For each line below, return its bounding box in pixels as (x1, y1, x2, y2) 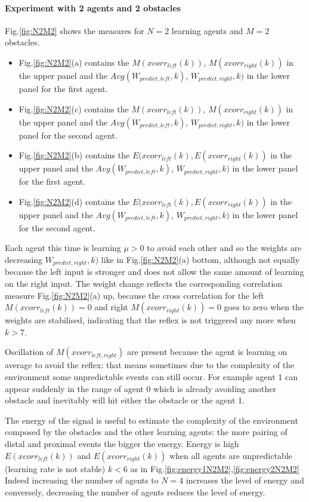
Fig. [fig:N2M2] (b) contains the (18, 149, 130, 161)
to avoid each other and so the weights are (147, 241, 302, 254)
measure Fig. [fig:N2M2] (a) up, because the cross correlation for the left (5, 289, 264, 301)
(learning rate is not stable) (5, 462, 106, 475)
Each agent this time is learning (5, 241, 121, 254)
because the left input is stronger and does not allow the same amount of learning (5, 265, 304, 278)
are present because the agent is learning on (127, 345, 288, 358)
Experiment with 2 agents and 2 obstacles (5, 1, 181, 14)
